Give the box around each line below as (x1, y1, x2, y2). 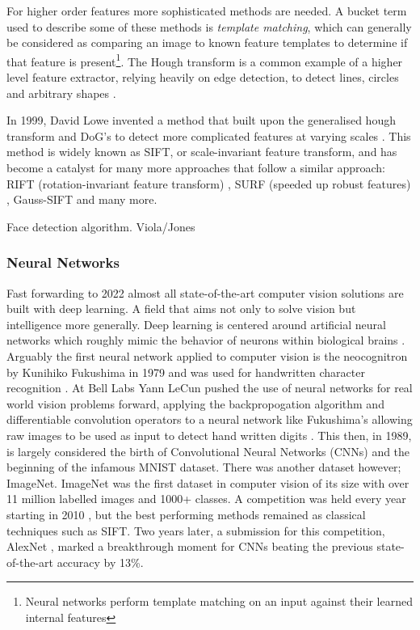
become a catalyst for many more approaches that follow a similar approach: (6, 159, 386, 175)
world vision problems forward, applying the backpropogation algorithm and (6, 395, 384, 412)
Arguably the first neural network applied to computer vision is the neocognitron (6, 347, 408, 364)
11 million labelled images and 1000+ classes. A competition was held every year (6, 490, 406, 507)
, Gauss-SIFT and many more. (6, 191, 157, 208)
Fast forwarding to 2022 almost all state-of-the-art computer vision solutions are (6, 284, 404, 301)
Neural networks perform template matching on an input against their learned (25, 593, 413, 610)
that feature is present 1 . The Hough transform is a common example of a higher (6, 50, 403, 70)
